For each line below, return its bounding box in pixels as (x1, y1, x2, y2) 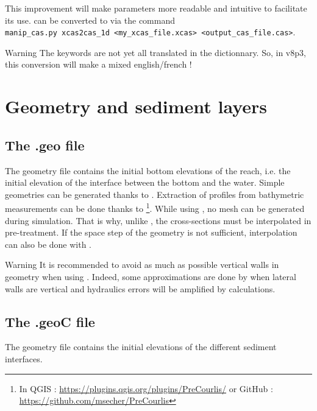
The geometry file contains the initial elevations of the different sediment (5, 340, 277, 353)
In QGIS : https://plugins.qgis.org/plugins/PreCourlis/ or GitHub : (19, 382, 273, 395)
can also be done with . (5, 237, 92, 250)
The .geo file (5, 135, 85, 154)
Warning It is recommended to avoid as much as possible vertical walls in (5, 258, 279, 271)
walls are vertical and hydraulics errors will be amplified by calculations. (5, 282, 276, 295)
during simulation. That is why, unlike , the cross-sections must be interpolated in (5, 214, 312, 227)
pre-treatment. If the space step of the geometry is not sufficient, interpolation (5, 226, 297, 239)
